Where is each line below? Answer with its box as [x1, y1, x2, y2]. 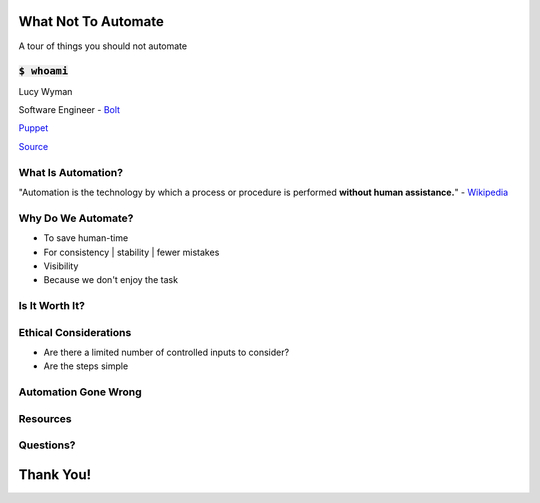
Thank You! [18, 466, 92, 483]
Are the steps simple [43, 360, 129, 372]
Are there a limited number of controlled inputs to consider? [43, 346, 290, 358]
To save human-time [43, 232, 129, 244]
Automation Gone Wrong [18, 385, 142, 399]
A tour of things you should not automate [18, 40, 188, 52]
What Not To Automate [18, 13, 164, 30]
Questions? [18, 438, 76, 452]
